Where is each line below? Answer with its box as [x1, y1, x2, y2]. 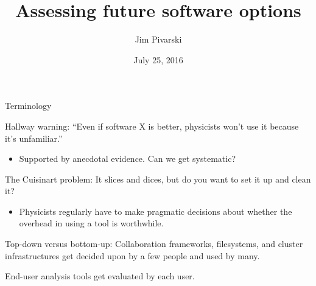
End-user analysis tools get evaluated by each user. [5, 270, 195, 282]
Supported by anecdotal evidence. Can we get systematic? [19, 152, 236, 165]
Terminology [5, 99, 52, 112]
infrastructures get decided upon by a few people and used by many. [5, 249, 260, 262]
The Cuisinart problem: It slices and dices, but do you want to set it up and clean [5, 172, 311, 185]
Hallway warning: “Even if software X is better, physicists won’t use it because [5, 119, 299, 132]
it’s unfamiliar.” [5, 131, 63, 144]
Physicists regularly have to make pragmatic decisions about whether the [19, 204, 292, 217]
